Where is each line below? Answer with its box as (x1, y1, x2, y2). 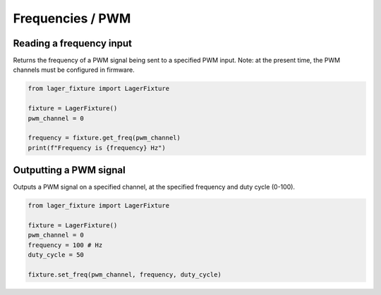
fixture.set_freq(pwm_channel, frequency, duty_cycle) (28, 271, 222, 278)
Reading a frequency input (13, 37, 133, 49)
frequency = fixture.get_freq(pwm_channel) (28, 134, 181, 142)
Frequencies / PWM (13, 11, 131, 26)
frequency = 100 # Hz (28, 241, 103, 249)
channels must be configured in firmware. (13, 65, 135, 74)
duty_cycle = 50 (28, 251, 85, 259)
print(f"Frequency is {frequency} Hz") (28, 144, 166, 151)
